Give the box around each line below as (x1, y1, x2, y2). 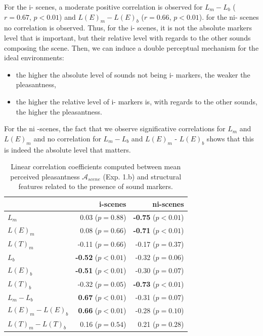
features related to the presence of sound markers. (18, 181, 173, 192)
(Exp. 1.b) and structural (103, 171, 182, 181)
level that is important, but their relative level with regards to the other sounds (4, 32, 251, 43)
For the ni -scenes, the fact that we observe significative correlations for (4, 123, 226, 134)
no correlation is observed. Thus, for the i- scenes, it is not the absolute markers (4, 22, 252, 33)
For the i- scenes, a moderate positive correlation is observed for (4, 2, 203, 12)
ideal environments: (4, 52, 64, 63)
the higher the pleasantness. (16, 106, 103, 117)
